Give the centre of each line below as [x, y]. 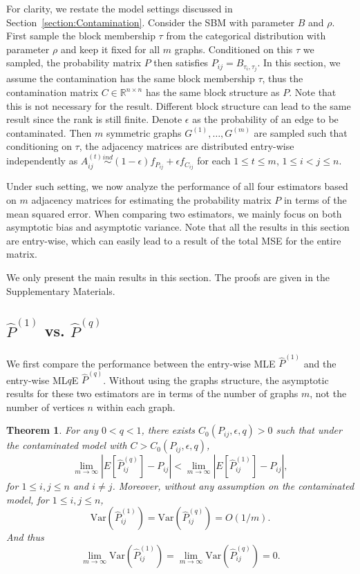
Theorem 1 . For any [52, 430]
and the [320, 363]
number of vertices [45, 406]
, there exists [168, 430]
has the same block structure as [212, 92]
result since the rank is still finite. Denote [94, 119]
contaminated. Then [49, 132]
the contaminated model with [67, 445]
